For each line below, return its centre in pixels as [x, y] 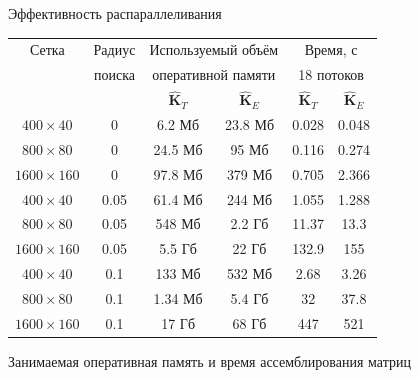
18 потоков [331, 74]
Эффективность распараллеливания [115, 13]
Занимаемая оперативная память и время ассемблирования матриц [209, 360]
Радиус [114, 49]
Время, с [331, 49]
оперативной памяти [214, 74]
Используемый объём [214, 49]
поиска [114, 74]
